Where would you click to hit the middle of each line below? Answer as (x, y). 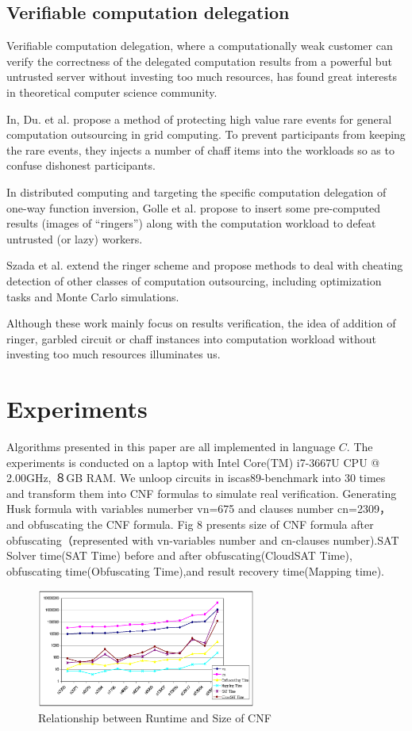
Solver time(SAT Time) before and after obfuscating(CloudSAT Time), (179, 555)
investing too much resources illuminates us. (114, 354)
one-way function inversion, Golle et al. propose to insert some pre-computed (194, 207)
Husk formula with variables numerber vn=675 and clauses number (170, 509)
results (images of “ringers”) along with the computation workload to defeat (191, 223)
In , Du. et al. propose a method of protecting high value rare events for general (199, 119)
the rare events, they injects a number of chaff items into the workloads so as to (200, 149)
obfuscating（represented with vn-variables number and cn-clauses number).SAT (203, 540)
